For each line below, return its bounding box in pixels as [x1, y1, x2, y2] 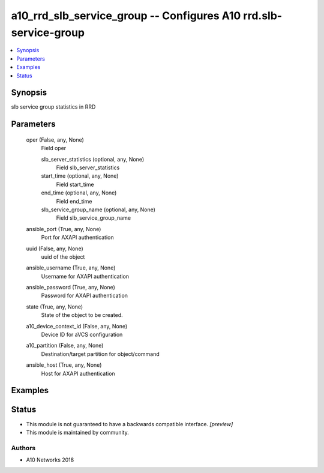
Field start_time [56, 181, 94, 188]
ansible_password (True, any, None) [26, 284, 115, 291]
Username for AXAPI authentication [41, 273, 129, 280]
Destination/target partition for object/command [41, 350, 160, 357]
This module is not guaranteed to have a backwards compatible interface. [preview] [26, 420, 233, 427]
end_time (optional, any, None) [41, 189, 117, 196]
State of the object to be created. [41, 312, 123, 319]
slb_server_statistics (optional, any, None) [41, 155, 144, 163]
